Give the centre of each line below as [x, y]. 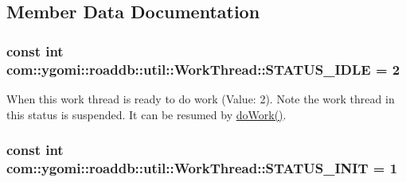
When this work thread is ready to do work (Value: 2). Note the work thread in [201, 98]
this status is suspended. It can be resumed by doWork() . [146, 114]
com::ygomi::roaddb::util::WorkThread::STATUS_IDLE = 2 [203, 69]
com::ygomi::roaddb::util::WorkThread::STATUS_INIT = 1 [202, 167]
